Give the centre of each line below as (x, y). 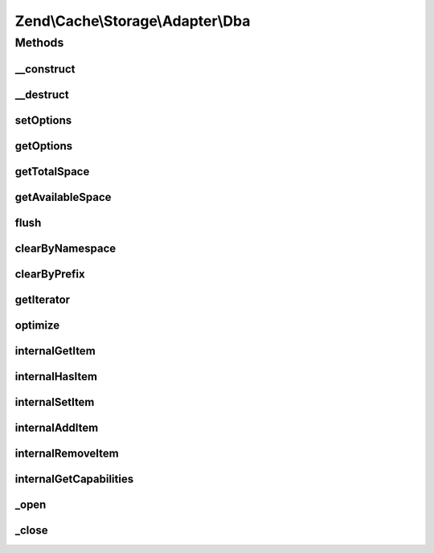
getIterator (43, 299)
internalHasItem (56, 377)
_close (31, 530)
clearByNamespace (66, 248)
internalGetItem (55, 351)
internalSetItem (55, 402)
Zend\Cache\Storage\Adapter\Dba (133, 21)
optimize (37, 325)
